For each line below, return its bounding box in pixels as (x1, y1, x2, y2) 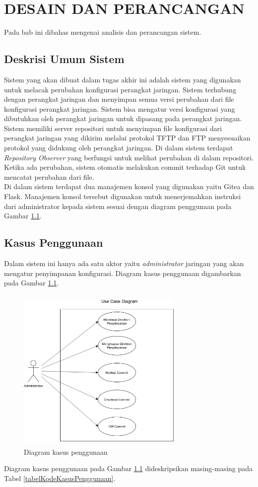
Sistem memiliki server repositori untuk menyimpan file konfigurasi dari (4, 123, 222, 133)
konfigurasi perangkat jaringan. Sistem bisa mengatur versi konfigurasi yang (4, 103, 235, 114)
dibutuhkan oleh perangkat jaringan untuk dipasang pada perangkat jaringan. (4, 113, 242, 124)
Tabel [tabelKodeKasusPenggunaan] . (4, 473, 116, 483)
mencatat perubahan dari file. (4, 171, 94, 182)
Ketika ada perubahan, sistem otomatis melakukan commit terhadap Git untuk (4, 162, 246, 172)
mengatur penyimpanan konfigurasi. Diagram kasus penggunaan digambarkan (4, 268, 241, 278)
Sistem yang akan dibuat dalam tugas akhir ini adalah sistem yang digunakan (4, 74, 241, 84)
